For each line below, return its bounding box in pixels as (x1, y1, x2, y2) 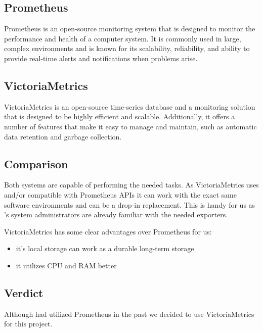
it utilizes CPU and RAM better (16, 260, 117, 270)
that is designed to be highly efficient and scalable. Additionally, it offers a (4, 111, 235, 122)
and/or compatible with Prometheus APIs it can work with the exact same (4, 189, 237, 200)
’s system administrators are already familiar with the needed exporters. (4, 209, 228, 220)
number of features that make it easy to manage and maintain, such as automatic (4, 121, 257, 131)
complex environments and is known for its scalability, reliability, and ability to (4, 43, 250, 54)
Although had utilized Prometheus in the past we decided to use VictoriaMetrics (4, 308, 254, 319)
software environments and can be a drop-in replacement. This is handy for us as (4, 199, 255, 210)
